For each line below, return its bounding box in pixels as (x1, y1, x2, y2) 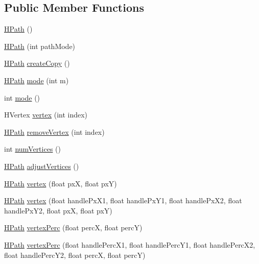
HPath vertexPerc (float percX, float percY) (4, 222, 143, 233)
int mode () (4, 92, 40, 103)
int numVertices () (4, 143, 61, 154)
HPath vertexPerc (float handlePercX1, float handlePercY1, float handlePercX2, (4, 239, 255, 250)
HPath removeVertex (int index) (4, 126, 105, 137)
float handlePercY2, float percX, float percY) (4, 249, 146, 260)
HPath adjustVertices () (4, 160, 79, 171)
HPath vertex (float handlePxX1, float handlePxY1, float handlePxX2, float (4, 195, 242, 206)
